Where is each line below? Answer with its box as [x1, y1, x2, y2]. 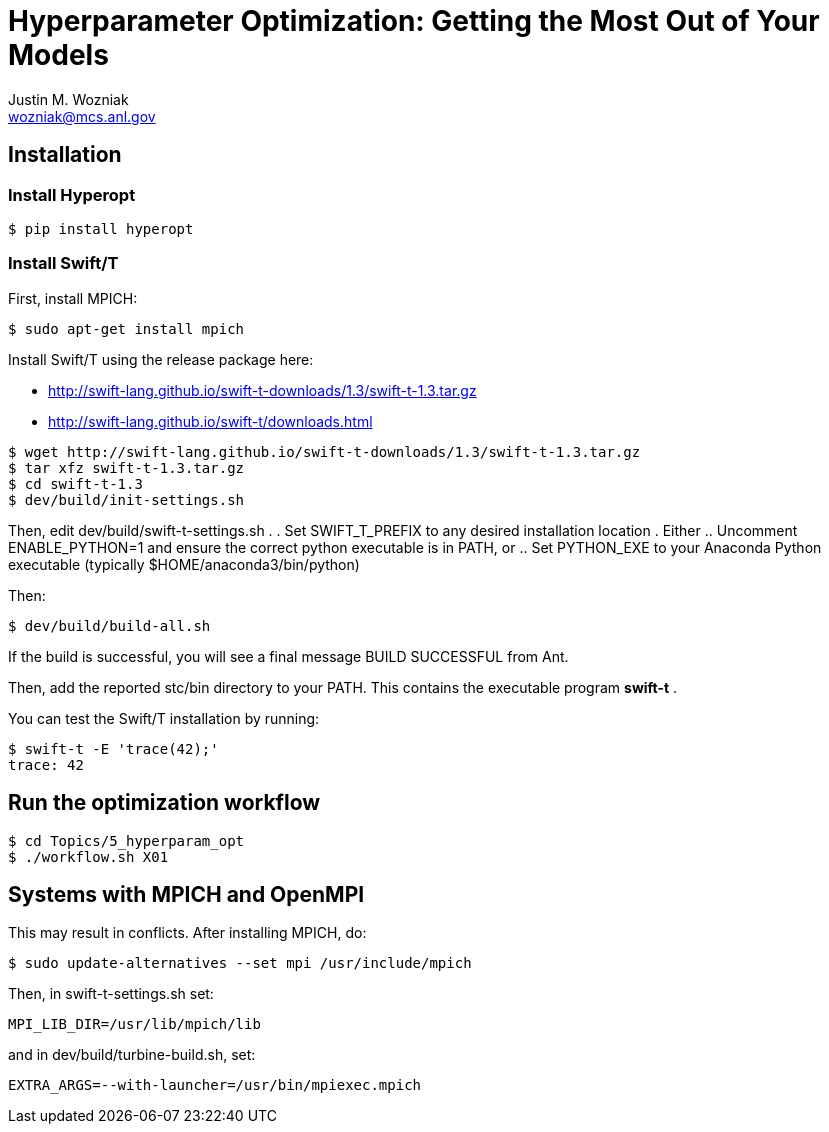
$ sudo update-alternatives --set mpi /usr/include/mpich [8, 955, 472, 972]
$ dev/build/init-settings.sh [8, 491, 245, 508]
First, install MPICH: [8, 289, 138, 307]
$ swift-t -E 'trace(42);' [8, 740, 219, 757]
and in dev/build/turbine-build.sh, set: [8, 1046, 256, 1064]
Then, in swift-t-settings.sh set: [8, 985, 214, 1003]
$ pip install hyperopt [8, 220, 194, 237]
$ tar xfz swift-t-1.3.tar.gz [8, 459, 245, 476]
